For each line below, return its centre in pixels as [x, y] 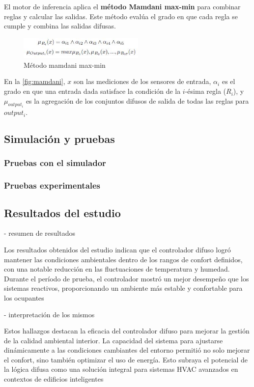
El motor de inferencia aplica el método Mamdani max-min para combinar [122, 6]
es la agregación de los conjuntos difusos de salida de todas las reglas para [137, 100]
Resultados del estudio [62, 212]
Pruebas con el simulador [55, 163]
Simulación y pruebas [59, 139]
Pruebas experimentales [52, 185]
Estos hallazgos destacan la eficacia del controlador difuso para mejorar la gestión [127, 331]
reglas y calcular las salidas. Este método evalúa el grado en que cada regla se [121, 16]
